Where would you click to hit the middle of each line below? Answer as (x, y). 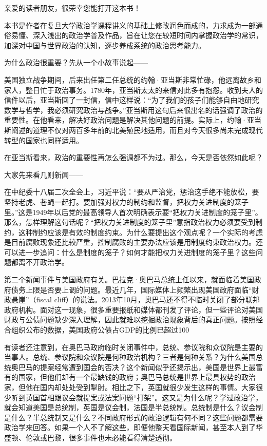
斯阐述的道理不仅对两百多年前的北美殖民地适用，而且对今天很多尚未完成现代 (133, 130)
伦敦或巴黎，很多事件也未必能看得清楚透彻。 (101, 437)
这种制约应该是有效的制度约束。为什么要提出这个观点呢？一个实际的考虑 (140, 232)
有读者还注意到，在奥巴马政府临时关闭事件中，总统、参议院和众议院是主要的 (133, 347)
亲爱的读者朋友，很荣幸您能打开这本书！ (72, 8)
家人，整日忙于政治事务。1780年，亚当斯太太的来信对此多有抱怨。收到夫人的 (133, 90)
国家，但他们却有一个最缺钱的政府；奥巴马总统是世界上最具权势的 (130, 377)
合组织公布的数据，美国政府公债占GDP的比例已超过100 (97, 330)
